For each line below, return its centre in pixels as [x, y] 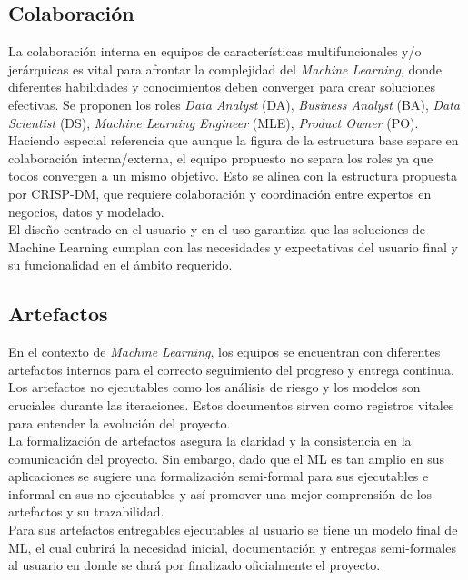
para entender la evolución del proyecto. [119, 423]
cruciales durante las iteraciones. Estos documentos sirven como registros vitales [231, 404]
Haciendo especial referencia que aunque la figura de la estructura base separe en [234, 140]
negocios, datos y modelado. [86, 211]
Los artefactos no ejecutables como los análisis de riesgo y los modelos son [214, 387]
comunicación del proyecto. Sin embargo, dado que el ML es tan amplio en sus [226, 458]
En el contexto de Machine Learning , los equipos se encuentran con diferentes [224, 352]
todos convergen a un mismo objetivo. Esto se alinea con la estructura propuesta [233, 176]
